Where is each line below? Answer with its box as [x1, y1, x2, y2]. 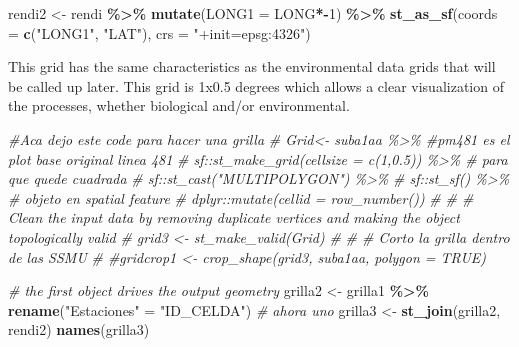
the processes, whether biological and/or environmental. [8, 95, 350, 116]
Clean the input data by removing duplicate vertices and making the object [8, 207, 460, 228]
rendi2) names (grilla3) [8, 319, 150, 340]
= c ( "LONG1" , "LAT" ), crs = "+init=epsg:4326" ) [8, 22, 311, 43]
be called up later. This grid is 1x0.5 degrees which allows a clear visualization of [8, 75, 504, 96]
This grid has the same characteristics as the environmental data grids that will [8, 56, 496, 77]
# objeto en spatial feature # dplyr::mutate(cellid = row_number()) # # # [8, 187, 474, 208]
